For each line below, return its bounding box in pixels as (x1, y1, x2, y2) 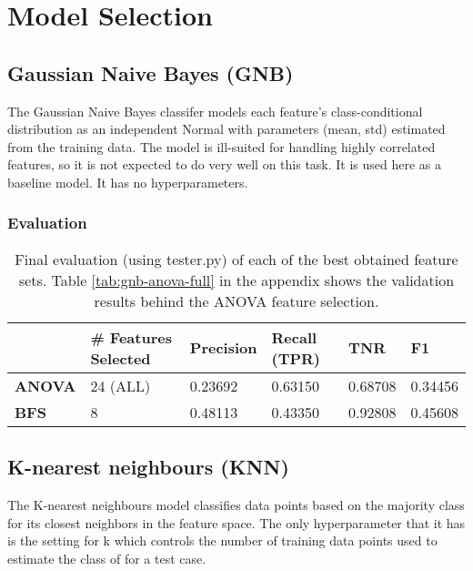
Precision (189, 337, 257, 359)
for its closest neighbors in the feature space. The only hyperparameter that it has (7, 513, 466, 532)
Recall (271, 326, 317, 348)
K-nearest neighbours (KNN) (7, 453, 289, 481)
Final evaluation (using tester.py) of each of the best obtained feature (15, 248, 458, 270)
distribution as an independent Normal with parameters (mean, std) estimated (7, 119, 446, 138)
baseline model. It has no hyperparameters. (7, 172, 248, 191)
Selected (90, 347, 151, 369)
